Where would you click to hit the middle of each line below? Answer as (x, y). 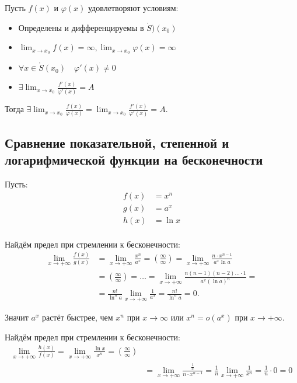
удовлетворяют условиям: (133, 8)
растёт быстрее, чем (77, 317)
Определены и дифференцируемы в (81, 27)
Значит (17, 317)
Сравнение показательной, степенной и (117, 142)
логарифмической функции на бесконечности (134, 160)
